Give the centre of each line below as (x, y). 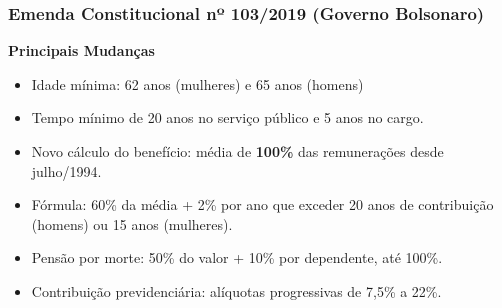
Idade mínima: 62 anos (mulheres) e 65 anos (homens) (197, 83)
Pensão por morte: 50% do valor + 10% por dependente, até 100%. (237, 257)
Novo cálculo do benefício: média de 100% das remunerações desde (237, 151)
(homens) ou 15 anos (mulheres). (132, 223)
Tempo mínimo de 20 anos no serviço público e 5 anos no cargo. (227, 117)
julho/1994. (66, 170)
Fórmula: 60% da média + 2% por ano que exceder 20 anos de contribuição (262, 204)
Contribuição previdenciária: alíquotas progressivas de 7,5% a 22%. (236, 290)
